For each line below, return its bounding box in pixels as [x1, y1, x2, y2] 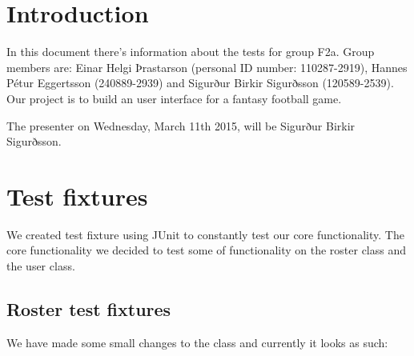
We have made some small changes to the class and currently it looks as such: [6, 334, 388, 350]
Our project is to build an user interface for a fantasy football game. [6, 90, 342, 106]
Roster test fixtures [6, 296, 171, 321]
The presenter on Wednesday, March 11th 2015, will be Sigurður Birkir [6, 117, 356, 134]
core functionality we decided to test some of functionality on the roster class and [6, 242, 407, 258]
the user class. [6, 258, 75, 274]
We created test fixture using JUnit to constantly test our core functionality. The [6, 226, 404, 242]
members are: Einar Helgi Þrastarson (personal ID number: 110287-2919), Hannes [6, 58, 408, 75]
